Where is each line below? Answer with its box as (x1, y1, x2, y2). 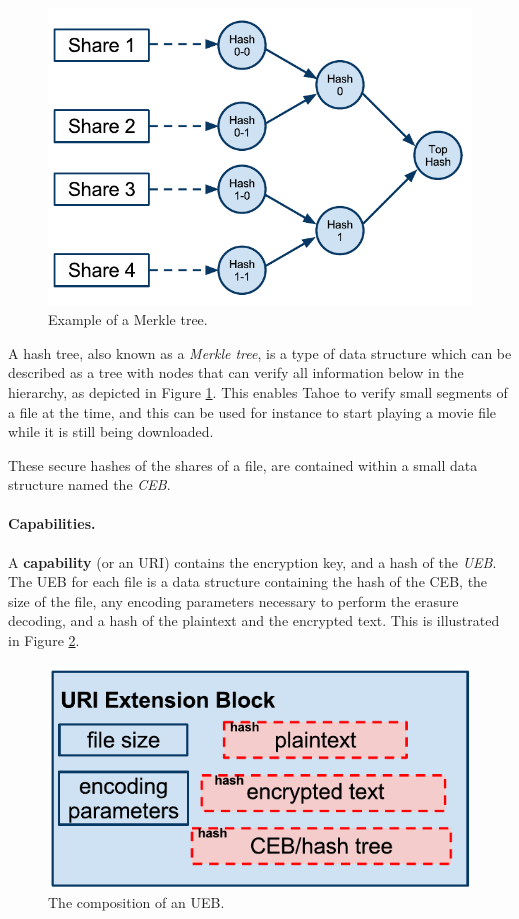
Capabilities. (8, 513, 96, 534)
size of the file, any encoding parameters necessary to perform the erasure (8, 590, 459, 611)
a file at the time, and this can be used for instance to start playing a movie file (8, 401, 497, 422)
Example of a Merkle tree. (48, 309, 208, 330)
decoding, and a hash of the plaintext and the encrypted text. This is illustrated (8, 610, 500, 631)
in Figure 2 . (8, 630, 80, 651)
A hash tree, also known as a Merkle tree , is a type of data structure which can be (8, 342, 512, 363)
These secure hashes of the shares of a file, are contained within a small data (8, 454, 478, 475)
